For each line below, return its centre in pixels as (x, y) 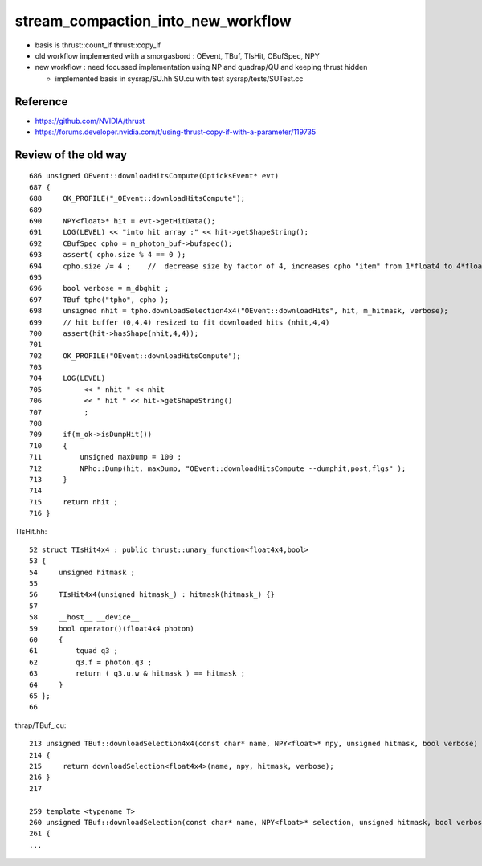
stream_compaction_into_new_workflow (153, 21)
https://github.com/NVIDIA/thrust (90, 121)
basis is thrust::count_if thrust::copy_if (98, 45)
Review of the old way (71, 155)
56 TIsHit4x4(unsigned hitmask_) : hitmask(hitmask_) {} (152, 595)
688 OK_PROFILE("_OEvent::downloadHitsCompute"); (137, 198)
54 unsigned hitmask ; (82, 572)
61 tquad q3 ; (74, 651)
